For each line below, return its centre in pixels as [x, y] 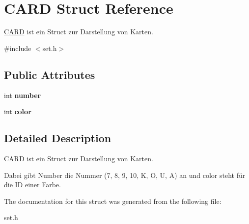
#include [18, 48]
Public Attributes [50, 74]
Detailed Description [58, 138]
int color [18, 112]
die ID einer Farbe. [32, 185]
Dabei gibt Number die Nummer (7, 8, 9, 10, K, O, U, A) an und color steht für [125, 175]
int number [23, 95]
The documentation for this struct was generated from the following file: [113, 201]
